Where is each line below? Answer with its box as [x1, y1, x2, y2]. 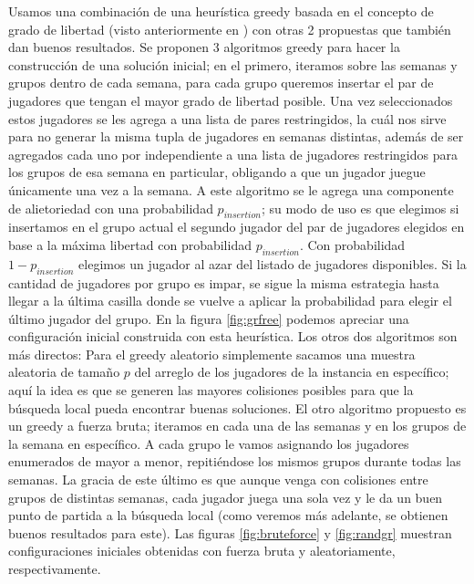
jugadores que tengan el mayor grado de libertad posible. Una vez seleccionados [8, 90, 453, 109]
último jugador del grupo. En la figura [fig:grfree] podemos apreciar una [8, 308, 409, 328]
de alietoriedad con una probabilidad [8, 198, 213, 217]
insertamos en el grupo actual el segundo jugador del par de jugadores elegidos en [8, 217, 465, 236]
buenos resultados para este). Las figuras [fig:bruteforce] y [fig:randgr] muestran [8, 523, 452, 542]
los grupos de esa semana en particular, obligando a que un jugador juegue [8, 162, 426, 182]
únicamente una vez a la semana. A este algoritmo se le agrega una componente [8, 180, 454, 199]
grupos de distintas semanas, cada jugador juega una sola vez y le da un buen [8, 487, 443, 506]
